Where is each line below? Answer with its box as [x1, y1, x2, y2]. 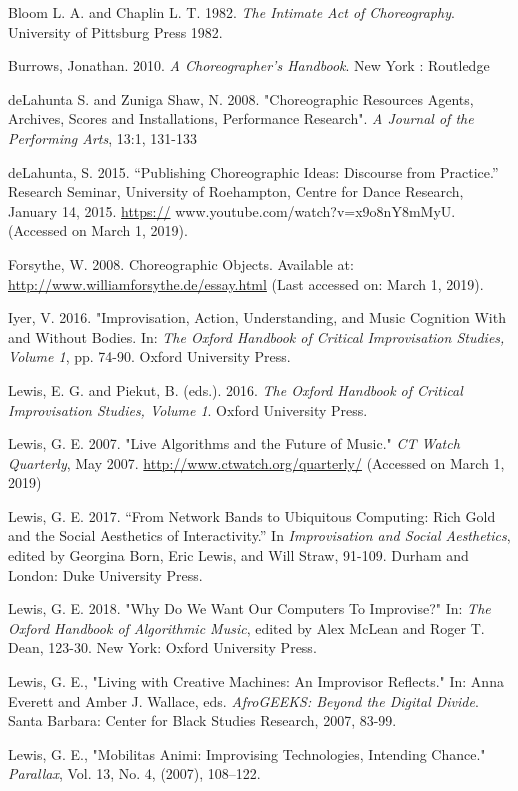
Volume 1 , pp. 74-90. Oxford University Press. [8, 346, 291, 367]
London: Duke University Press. [8, 564, 203, 585]
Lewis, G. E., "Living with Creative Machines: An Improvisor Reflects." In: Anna [8, 671, 504, 692]
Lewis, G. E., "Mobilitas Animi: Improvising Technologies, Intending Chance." [8, 743, 486, 764]
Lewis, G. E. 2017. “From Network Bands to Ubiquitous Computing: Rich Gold [8, 505, 496, 526]
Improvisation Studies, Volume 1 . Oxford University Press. [8, 399, 368, 420]
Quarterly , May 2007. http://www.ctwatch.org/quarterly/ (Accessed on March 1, [8, 452, 505, 473]
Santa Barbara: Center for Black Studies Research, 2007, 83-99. [8, 710, 397, 731]
